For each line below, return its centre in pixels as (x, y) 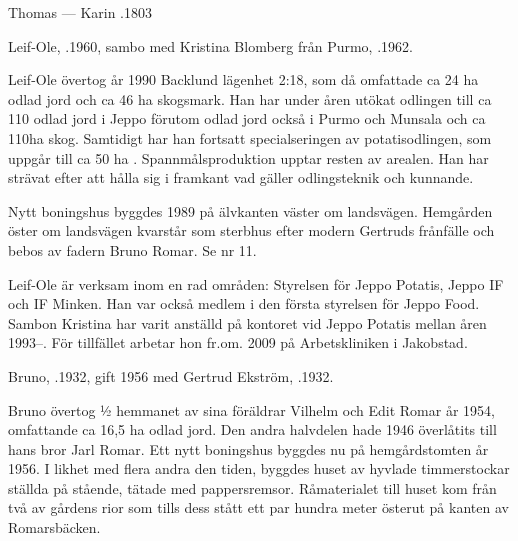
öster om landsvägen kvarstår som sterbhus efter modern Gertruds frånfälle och (251, 230)
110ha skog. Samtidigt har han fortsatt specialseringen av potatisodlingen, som (250, 137)
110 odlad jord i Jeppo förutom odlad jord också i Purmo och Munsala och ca (247, 118)
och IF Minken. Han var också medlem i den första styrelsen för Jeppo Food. (244, 303)
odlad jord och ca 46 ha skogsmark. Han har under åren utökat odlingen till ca (250, 98)
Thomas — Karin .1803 (80, 12)
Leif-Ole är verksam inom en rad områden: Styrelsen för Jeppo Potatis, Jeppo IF (256, 283)
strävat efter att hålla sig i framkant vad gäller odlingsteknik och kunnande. (241, 177)
